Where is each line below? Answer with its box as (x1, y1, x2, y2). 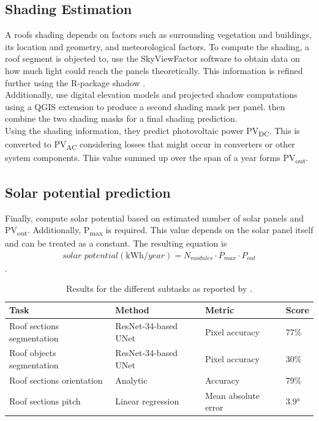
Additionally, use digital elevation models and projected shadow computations (5, 88, 298, 101)
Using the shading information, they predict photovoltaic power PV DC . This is (5, 124, 300, 138)
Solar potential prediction (5, 182, 171, 201)
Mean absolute (205, 389, 260, 401)
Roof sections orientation (9, 373, 103, 386)
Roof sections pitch (9, 395, 81, 408)
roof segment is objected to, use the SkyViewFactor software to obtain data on (5, 52, 300, 65)
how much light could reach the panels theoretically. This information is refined (5, 64, 303, 76)
